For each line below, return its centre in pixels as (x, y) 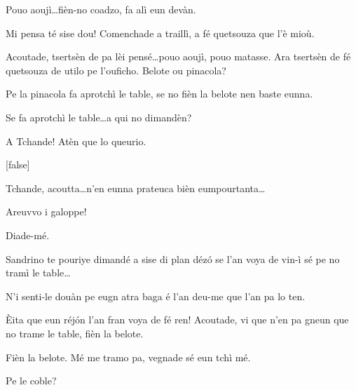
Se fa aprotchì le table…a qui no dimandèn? (99, 117)
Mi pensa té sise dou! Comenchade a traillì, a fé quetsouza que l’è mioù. (160, 33)
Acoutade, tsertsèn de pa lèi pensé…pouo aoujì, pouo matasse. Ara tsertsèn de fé (178, 56)
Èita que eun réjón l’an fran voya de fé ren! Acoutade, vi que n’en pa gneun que (177, 320)
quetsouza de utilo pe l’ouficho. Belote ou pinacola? (116, 70)
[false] (18, 164)
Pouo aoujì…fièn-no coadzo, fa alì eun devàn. (101, 9)
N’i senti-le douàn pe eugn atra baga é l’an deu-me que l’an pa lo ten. (156, 296)
